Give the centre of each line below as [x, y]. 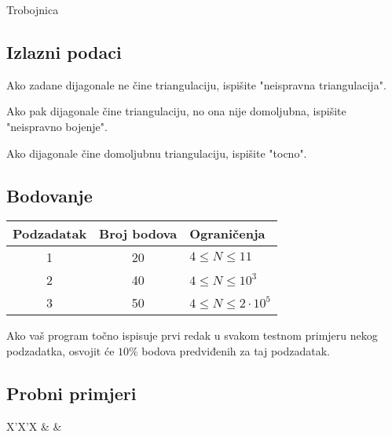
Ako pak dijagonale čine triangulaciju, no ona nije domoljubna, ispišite [176, 111]
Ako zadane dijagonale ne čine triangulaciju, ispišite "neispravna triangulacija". [196, 84]
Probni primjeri [71, 393]
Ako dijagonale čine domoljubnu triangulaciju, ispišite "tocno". [157, 153]
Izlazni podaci [64, 51]
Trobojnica [33, 9]
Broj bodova [138, 234]
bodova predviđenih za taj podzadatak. [236, 350]
